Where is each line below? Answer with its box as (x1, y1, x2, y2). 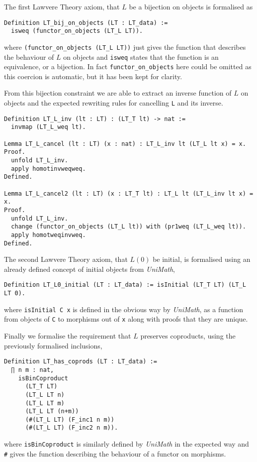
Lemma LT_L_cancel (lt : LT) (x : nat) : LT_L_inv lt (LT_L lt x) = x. (4, 140, 246, 147)
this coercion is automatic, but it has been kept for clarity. (4, 71, 182, 81)
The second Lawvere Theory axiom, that (4, 254, 128, 264)
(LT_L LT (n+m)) (25, 408, 79, 415)
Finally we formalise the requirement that (4, 331, 131, 341)
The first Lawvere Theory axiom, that (4, 1, 120, 11)
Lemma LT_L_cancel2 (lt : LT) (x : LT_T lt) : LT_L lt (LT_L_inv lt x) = (4, 190, 254, 197)
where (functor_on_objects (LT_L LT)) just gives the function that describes (4, 41, 246, 52)
